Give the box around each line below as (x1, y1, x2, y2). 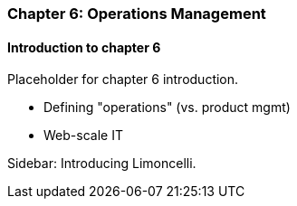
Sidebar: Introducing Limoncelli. (7, 155, 196, 172)
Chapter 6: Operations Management (7, 5, 266, 23)
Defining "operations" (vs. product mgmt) (43, 99, 291, 116)
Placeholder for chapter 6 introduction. (7, 71, 239, 88)
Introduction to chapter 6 (7, 39, 161, 55)
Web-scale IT (43, 127, 123, 144)
